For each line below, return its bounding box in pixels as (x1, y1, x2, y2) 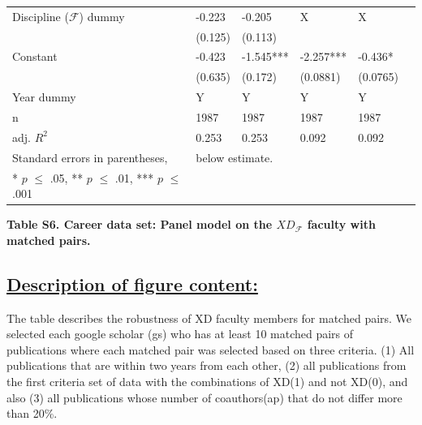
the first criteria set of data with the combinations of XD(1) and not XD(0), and (6, 372, 408, 389)
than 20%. (6, 405, 58, 422)
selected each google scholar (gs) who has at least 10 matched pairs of (6, 325, 354, 342)
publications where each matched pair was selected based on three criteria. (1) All (6, 341, 415, 358)
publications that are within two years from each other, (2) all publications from (6, 357, 407, 374)
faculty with (307, 216, 376, 233)
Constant (12, 48, 58, 65)
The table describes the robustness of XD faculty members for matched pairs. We (6, 309, 412, 326)
